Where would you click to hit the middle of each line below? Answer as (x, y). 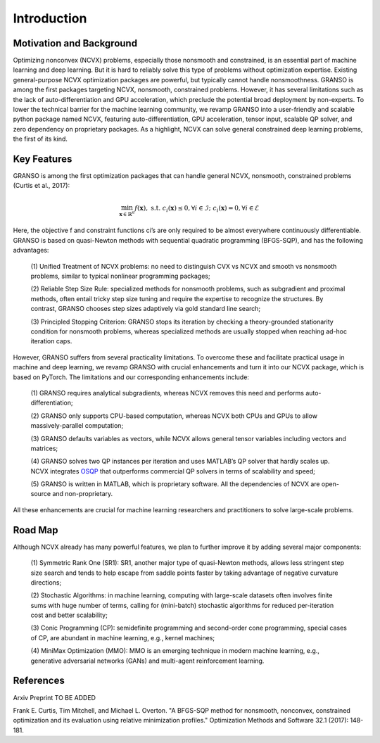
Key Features (43, 159)
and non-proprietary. (83, 494)
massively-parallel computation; (77, 426)
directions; (46, 582)
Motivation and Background (75, 43)
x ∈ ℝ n (127, 214)
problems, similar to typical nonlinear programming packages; (120, 276)
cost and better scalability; (69, 615)
